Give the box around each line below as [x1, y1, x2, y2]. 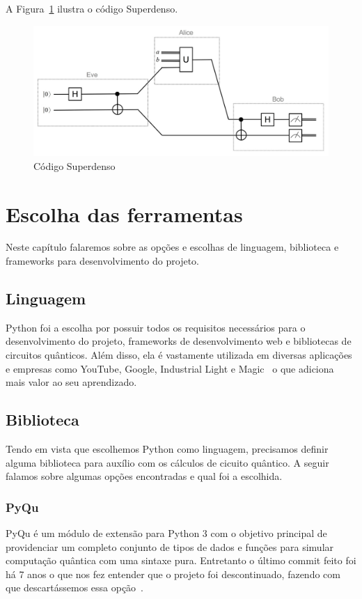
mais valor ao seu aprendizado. [6, 375, 137, 389]
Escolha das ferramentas [6, 199, 243, 228]
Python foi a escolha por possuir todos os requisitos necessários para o [6, 320, 306, 334]
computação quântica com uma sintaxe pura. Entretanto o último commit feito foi [6, 553, 356, 568]
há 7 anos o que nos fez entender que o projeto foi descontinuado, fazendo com [6, 566, 340, 581]
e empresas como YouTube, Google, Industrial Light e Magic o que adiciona [6, 361, 334, 375]
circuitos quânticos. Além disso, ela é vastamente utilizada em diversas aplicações [6, 348, 352, 362]
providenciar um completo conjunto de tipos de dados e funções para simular [6, 539, 334, 554]
